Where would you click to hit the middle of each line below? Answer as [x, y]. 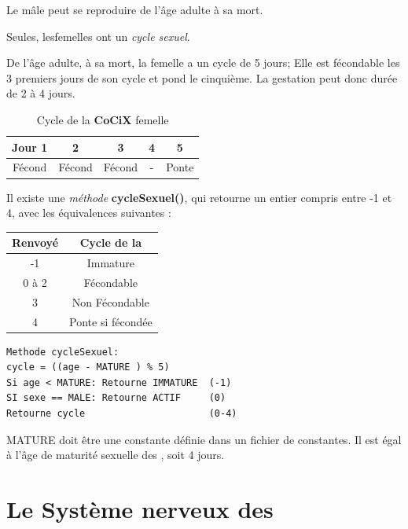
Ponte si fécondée [111, 321]
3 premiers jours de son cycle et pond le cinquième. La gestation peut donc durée [202, 77]
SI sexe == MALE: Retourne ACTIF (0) [116, 398]
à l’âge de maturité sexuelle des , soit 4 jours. [116, 455]
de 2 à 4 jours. [41, 93]
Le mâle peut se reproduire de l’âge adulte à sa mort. [135, 9]
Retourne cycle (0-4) [122, 414]
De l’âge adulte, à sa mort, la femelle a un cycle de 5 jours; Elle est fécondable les [203, 62]
